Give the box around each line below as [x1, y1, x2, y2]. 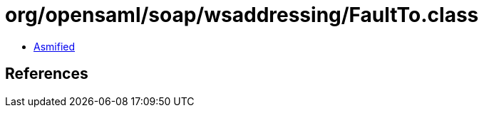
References [5, 65, 88, 83]
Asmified [34, 40, 76, 53]
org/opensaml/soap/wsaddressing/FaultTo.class [5, 3, 479, 27]
